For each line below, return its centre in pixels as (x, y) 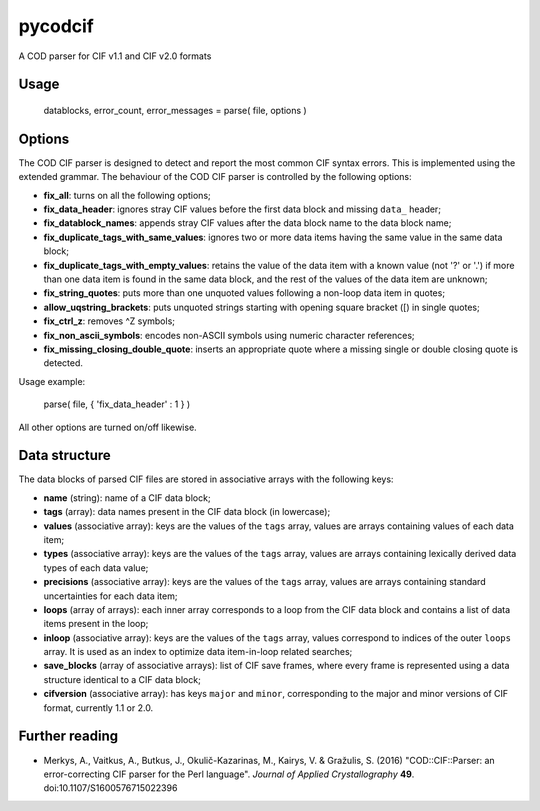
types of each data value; (96, 567)
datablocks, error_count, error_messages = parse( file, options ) (175, 110)
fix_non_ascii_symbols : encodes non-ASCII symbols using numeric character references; (229, 335)
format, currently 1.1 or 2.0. (98, 707)
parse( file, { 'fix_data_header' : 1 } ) (117, 404)
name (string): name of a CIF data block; (127, 497)
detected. (63, 363)
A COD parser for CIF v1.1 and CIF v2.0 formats (115, 56)
